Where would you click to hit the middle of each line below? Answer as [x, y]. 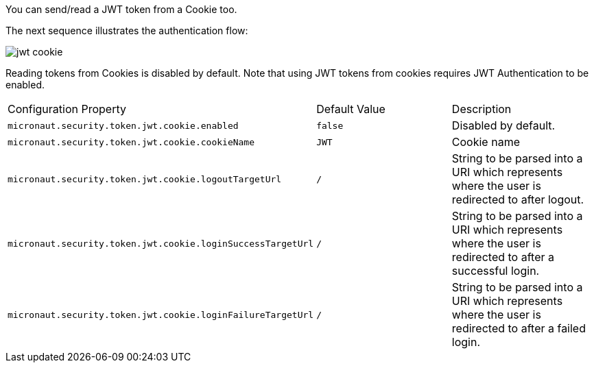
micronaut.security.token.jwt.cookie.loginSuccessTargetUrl [161, 243]
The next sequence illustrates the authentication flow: [127, 30]
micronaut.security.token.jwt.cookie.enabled [123, 125]
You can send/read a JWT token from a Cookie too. [121, 9]
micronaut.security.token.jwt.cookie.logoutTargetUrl [145, 179]
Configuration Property [67, 109]
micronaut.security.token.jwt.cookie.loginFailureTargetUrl [161, 315]
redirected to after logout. [518, 199]
